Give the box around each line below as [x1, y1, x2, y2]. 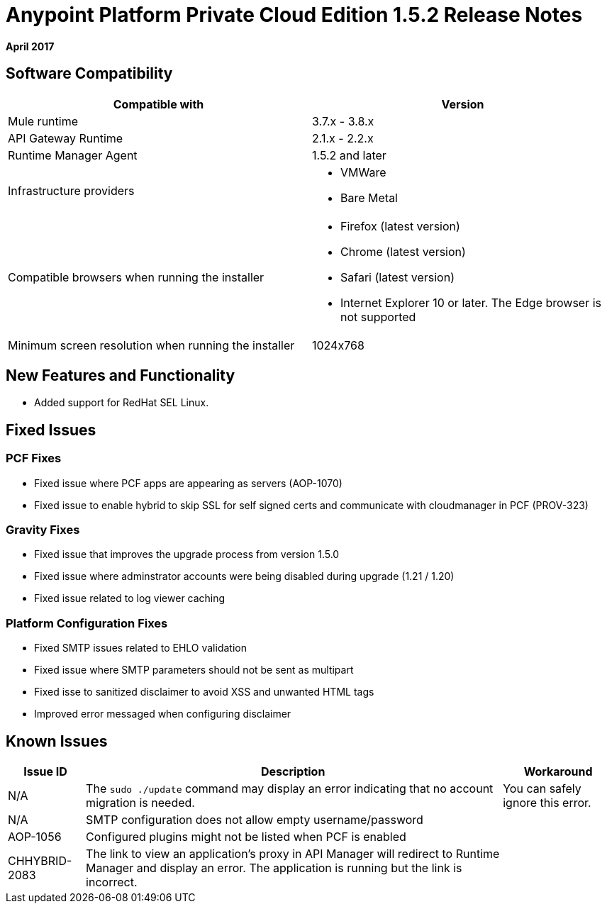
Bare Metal [340, 190, 398, 205]
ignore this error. [503, 796, 591, 810]
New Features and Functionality [6, 367, 235, 385]
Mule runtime [8, 113, 79, 128]
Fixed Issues [6, 420, 96, 439]
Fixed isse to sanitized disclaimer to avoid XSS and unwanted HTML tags [34, 686, 374, 698]
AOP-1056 [8, 830, 62, 844]
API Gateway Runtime [8, 130, 123, 145]
